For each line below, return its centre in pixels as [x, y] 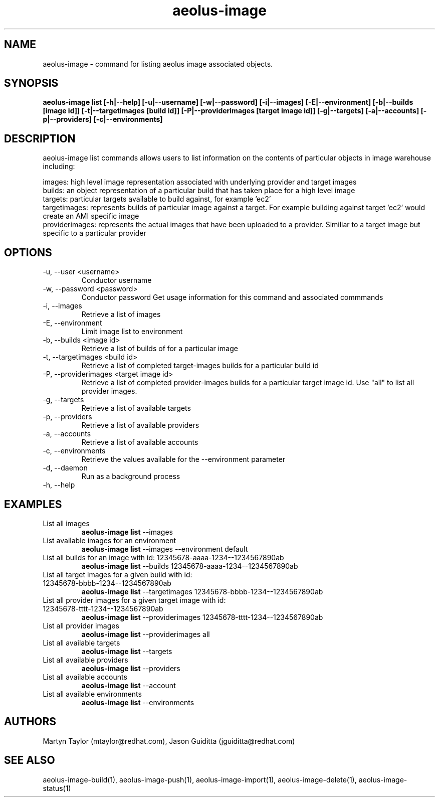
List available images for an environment [109, 540]
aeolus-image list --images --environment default [165, 549]
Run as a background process [131, 476]
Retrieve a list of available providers [140, 425]
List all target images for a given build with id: [118, 574]
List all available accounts [85, 677]
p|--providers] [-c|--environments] [103, 119]
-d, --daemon [65, 468]
